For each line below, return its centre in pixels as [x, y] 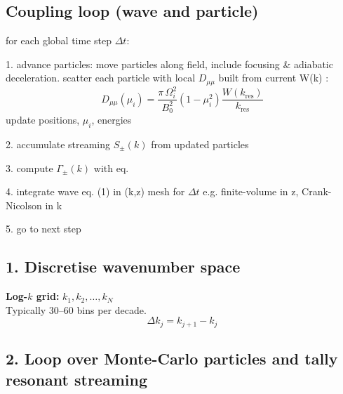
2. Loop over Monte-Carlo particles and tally [172, 359]
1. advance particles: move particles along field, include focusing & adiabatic [169, 64]
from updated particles [200, 144]
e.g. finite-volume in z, [251, 191]
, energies [112, 120]
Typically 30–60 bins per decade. [76, 309]
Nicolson [24, 205]
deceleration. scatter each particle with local [101, 78]
